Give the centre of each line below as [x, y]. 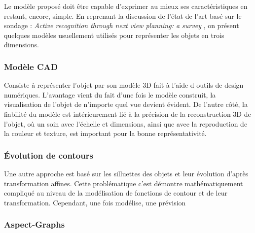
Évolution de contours [49, 155]
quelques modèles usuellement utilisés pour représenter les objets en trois [114, 35]
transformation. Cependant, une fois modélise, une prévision [95, 202]
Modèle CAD [31, 66]
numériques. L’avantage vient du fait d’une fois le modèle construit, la [110, 94]
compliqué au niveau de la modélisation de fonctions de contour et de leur [116, 193]
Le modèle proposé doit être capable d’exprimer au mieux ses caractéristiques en [126, 6]
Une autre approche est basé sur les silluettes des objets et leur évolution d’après [126, 173]
